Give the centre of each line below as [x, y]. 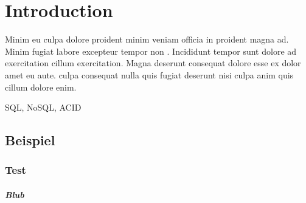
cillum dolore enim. [41, 87]
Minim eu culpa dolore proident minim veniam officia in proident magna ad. [147, 39]
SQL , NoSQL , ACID [43, 107]
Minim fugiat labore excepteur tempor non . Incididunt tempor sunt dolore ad [151, 51]
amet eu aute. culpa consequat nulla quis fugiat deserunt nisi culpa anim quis [149, 74]
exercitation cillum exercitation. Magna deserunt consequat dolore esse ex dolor [153, 63]
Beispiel [30, 140]
